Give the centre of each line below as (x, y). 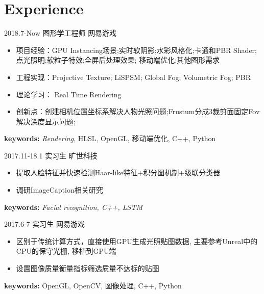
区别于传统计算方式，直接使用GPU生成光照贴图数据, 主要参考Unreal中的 (137, 241)
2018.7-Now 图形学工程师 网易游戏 (61, 33)
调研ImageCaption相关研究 (59, 190)
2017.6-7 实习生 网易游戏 (44, 224)
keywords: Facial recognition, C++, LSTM (73, 207)
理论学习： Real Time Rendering (69, 94)
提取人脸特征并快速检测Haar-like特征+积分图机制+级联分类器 (118, 172)
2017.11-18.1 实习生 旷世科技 (51, 155)
